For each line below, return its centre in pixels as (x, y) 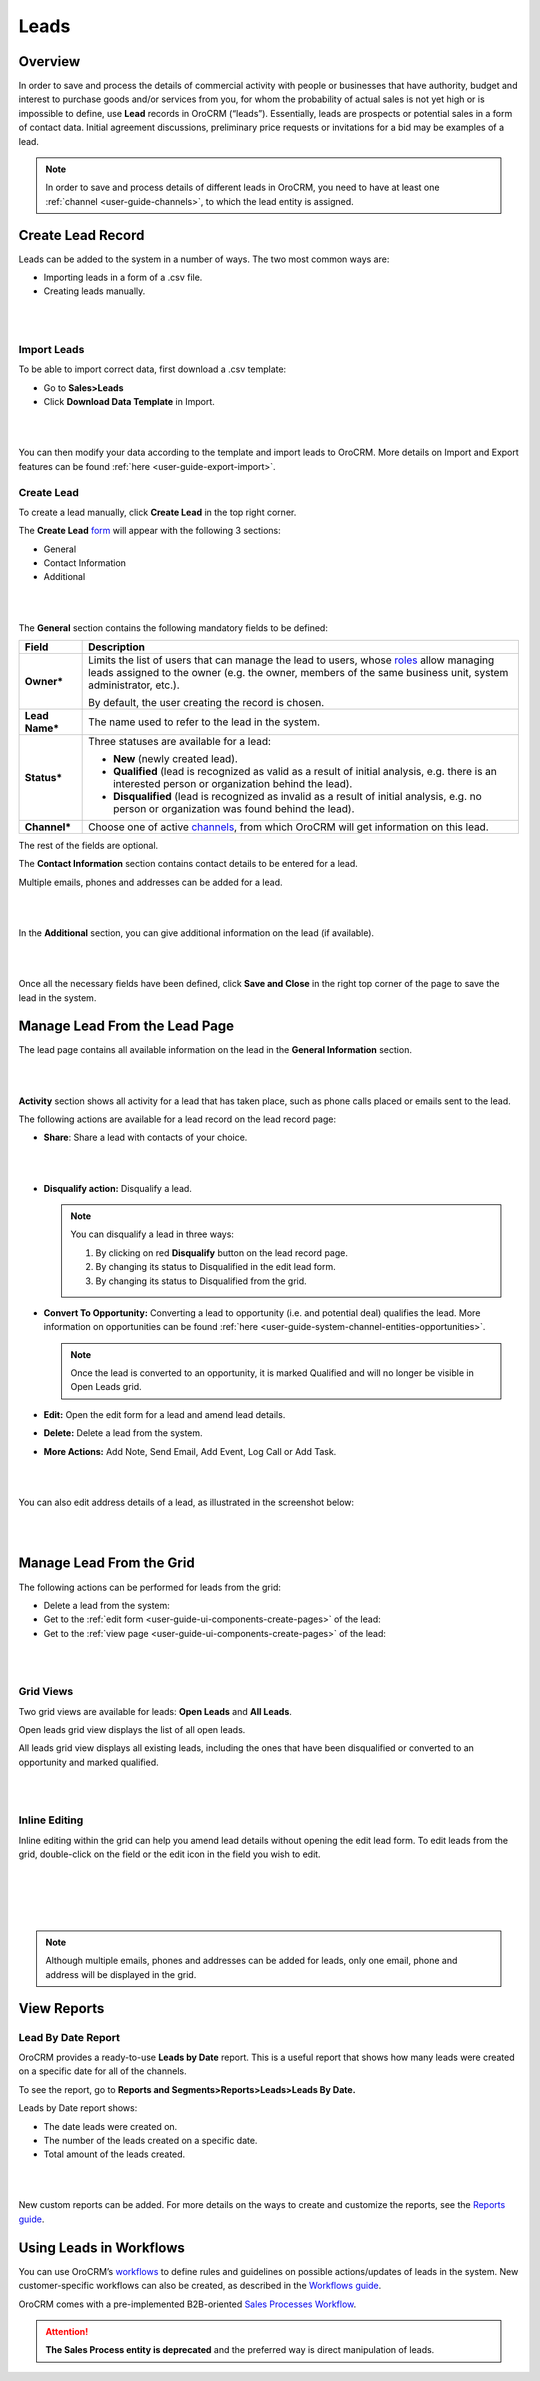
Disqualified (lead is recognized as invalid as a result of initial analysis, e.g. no (297, 797)
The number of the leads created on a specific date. (150, 2140)
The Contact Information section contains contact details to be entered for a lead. (188, 864)
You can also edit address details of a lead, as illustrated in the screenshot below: (186, 1502)
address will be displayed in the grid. (121, 1974)
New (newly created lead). (176, 759)
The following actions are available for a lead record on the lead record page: (177, 1119)
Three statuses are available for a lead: (180, 742)
